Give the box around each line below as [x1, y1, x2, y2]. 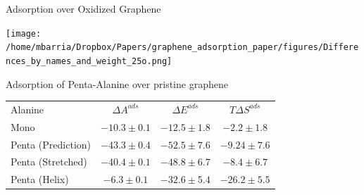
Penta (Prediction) [11, 137, 92, 151]
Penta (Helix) [11, 172, 69, 187]
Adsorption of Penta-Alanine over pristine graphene [6, 76, 228, 91]
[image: [6, 28, 42, 39]
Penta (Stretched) [11, 154, 87, 169]
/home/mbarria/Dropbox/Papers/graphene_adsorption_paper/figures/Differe [6, 42, 359, 53]
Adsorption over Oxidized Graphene [6, 1, 161, 15]
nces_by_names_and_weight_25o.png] [6, 56, 172, 66]
